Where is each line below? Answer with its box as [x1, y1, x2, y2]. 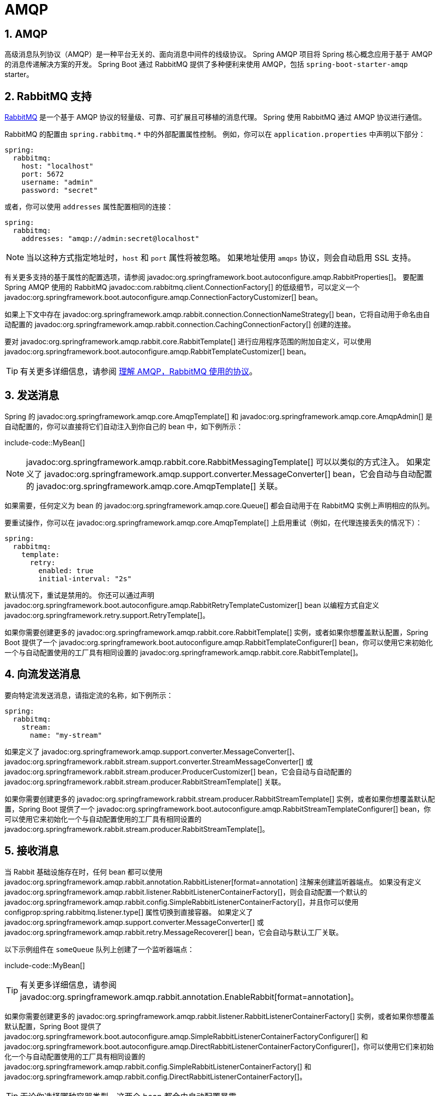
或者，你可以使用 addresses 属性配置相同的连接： [5, 202, 173, 211]
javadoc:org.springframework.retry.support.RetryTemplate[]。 [5, 610, 209, 619]
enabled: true [38, 566, 94, 575]
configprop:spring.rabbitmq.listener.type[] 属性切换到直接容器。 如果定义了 [5, 907, 253, 916]
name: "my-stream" [30, 731, 102, 739]
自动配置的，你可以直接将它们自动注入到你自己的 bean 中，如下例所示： [5, 422, 243, 431]
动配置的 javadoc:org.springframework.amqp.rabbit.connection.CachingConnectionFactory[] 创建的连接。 [5, 320, 356, 329]
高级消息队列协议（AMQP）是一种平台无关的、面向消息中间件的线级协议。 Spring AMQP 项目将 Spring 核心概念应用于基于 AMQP [5, 50, 432, 59]
